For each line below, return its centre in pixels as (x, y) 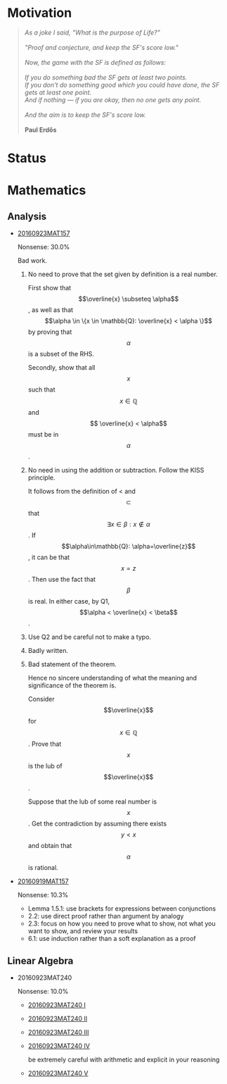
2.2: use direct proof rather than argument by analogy (106, 916)
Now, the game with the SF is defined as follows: (95, 62)
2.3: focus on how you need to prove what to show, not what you (122, 923)
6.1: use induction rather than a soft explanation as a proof (112, 939)
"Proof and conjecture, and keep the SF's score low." (101, 47)
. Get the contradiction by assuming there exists (97, 824)
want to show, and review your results (83, 931)
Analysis (27, 216)
